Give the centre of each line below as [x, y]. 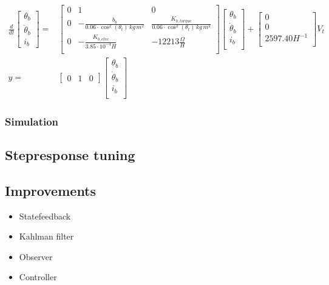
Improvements [51, 190]
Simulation [32, 121]
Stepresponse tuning [70, 155]
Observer [36, 256]
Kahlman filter [46, 236]
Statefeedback [45, 216]
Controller [38, 277]
